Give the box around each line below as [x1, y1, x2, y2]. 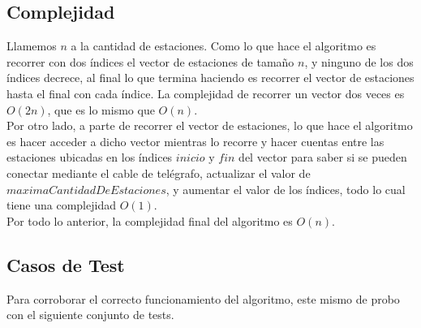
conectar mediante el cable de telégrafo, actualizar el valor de [6, 164, 311, 181]
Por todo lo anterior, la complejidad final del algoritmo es [6, 212, 293, 229]
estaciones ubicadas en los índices [6, 149, 173, 166]
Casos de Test [6, 252, 125, 277]
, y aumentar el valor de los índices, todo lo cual [165, 180, 406, 197]
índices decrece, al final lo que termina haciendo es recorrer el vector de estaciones [6, 69, 415, 86]
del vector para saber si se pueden [238, 149, 407, 166]
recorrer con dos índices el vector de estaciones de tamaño [6, 53, 294, 70]
